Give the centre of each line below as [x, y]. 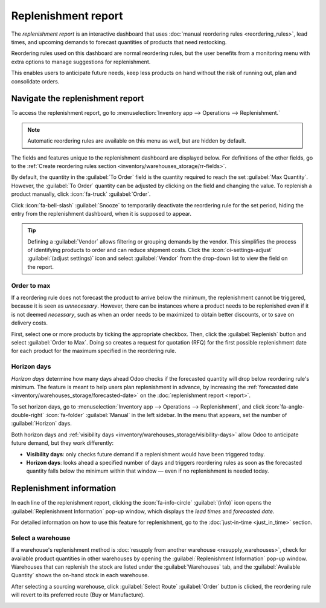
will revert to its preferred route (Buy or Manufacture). [78, 595]
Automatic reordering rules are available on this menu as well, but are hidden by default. [137, 141]
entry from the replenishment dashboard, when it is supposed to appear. [101, 213]
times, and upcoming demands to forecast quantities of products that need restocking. [119, 42]
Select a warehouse [41, 538]
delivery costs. [30, 323]
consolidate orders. [35, 81]
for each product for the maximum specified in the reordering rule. [94, 351]
